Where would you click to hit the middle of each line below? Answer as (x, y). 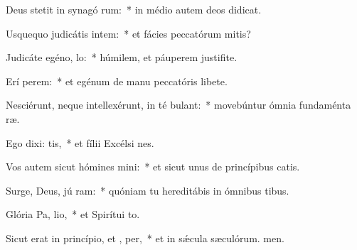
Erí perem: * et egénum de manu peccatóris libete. (117, 81)
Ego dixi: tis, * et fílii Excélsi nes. (80, 142)
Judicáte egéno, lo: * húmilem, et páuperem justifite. (122, 57)
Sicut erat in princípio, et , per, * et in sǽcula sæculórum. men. (145, 238)
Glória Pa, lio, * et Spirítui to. (73, 214)
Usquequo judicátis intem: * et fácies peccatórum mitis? (128, 33)
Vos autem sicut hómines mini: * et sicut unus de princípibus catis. (153, 167)
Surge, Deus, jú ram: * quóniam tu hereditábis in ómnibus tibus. (148, 190)
